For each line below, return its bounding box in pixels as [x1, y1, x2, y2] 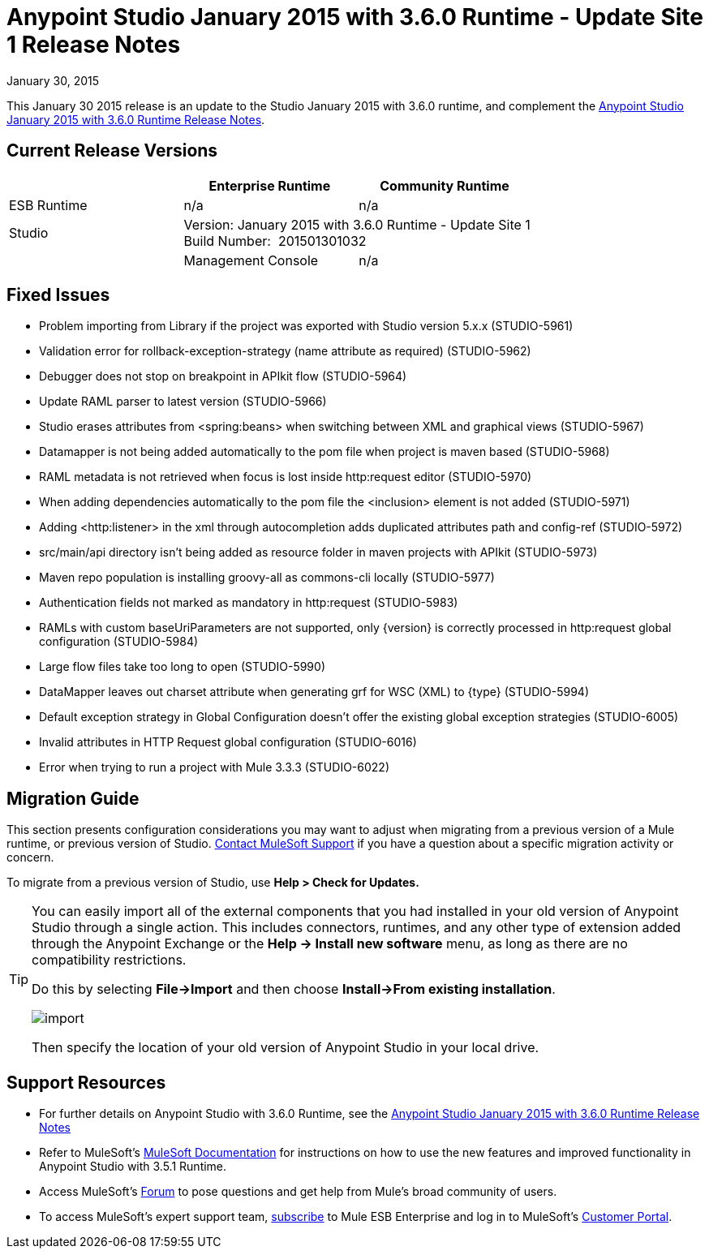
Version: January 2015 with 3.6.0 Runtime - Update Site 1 [183, 216, 531, 233]
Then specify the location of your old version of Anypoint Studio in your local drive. [32, 1039, 539, 1056]
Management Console [183, 251, 319, 269]
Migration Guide [6, 788, 140, 809]
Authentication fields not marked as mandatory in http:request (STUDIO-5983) [39, 595, 458, 610]
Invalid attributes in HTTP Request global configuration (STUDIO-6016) [39, 735, 417, 750]
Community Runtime [380, 177, 509, 194]
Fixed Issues [6, 285, 110, 306]
